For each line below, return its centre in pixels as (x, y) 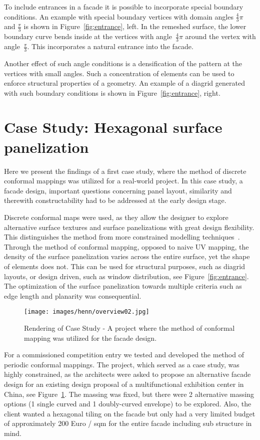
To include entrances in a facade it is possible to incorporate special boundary (124, 7)
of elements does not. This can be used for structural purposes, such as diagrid (124, 266)
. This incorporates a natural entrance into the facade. (110, 46)
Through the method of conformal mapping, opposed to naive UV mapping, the (126, 246)
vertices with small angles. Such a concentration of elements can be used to (119, 73)
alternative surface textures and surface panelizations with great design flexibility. (129, 227)
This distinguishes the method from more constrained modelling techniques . (122, 237)
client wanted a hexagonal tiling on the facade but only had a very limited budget (130, 413)
